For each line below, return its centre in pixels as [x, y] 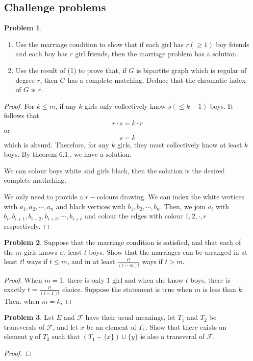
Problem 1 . [23, 28]
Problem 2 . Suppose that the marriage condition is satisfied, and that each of [123, 242]
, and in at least [91, 261]
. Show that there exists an [186, 326]
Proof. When [23, 279]
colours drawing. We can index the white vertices [171, 196]
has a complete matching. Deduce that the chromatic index [156, 80]
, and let [65, 326]
